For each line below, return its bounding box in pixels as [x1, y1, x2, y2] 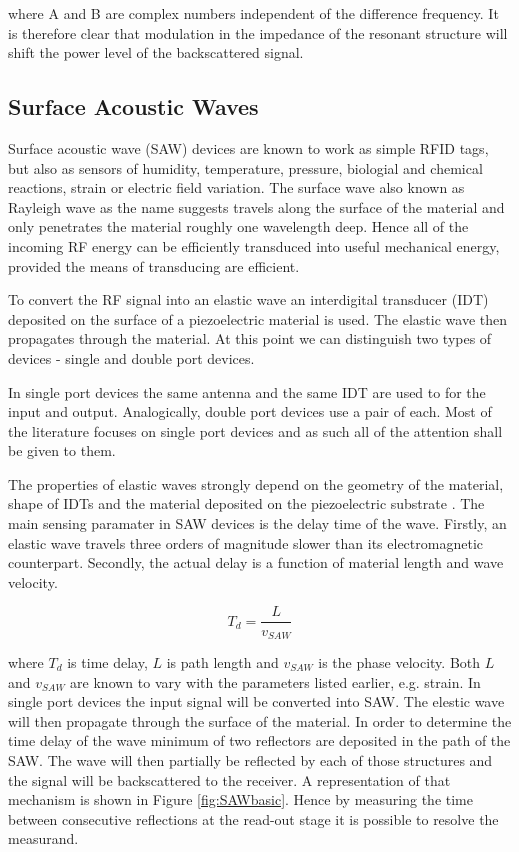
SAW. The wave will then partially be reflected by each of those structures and [8, 749, 493, 770]
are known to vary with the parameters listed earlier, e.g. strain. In [70, 671, 481, 692]
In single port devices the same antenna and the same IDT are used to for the [8, 381, 486, 402]
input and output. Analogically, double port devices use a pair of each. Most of [8, 401, 492, 422]
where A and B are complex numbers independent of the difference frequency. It [8, 3, 499, 23]
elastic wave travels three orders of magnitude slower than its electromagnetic [8, 532, 483, 553]
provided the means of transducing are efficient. [8, 255, 300, 276]
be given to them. [8, 440, 116, 461]
